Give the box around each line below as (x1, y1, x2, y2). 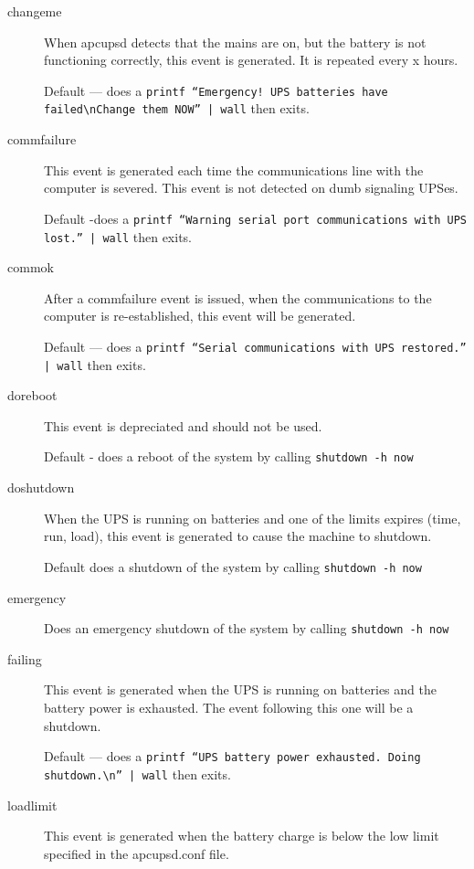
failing (7, 649, 42, 668)
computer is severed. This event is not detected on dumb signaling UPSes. (44, 178, 458, 197)
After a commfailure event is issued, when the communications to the (44, 288, 432, 307)
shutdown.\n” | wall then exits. (44, 764, 231, 783)
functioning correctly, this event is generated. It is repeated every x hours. (44, 50, 458, 69)
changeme (7, 2, 62, 20)
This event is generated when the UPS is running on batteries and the (44, 680, 437, 699)
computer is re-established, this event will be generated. (44, 306, 356, 325)
